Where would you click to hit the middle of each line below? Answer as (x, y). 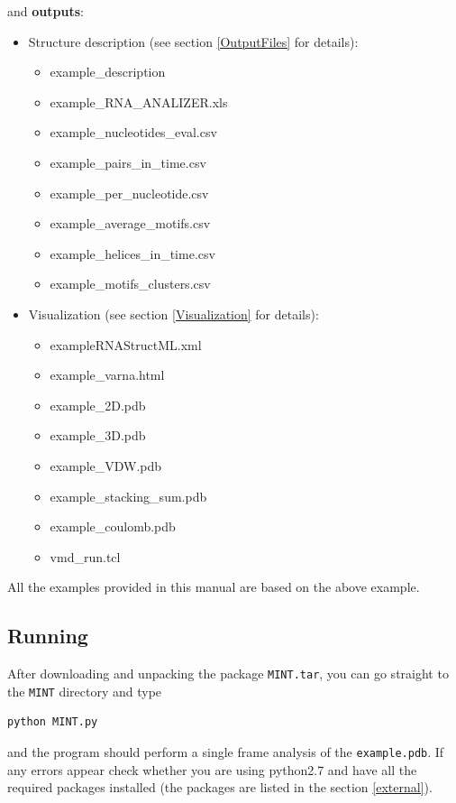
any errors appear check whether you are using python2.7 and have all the (212, 769)
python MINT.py (53, 722)
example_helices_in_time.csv (132, 253)
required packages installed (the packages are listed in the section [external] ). (220, 787)
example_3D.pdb (98, 435)
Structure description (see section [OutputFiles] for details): (193, 41)
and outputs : (46, 11)
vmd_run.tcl (85, 556)
